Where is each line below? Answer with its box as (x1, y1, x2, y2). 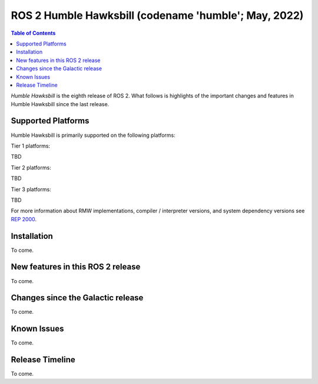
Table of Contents (11, 29, 56, 37)
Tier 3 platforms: (11, 186, 51, 193)
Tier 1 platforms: (11, 142, 50, 149)
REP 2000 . (11, 215, 37, 222)
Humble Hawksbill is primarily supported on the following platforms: (11, 132, 176, 139)
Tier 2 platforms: (11, 164, 51, 171)
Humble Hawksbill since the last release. (11, 100, 110, 107)
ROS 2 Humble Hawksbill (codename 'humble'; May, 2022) (11, 9, 304, 22)
